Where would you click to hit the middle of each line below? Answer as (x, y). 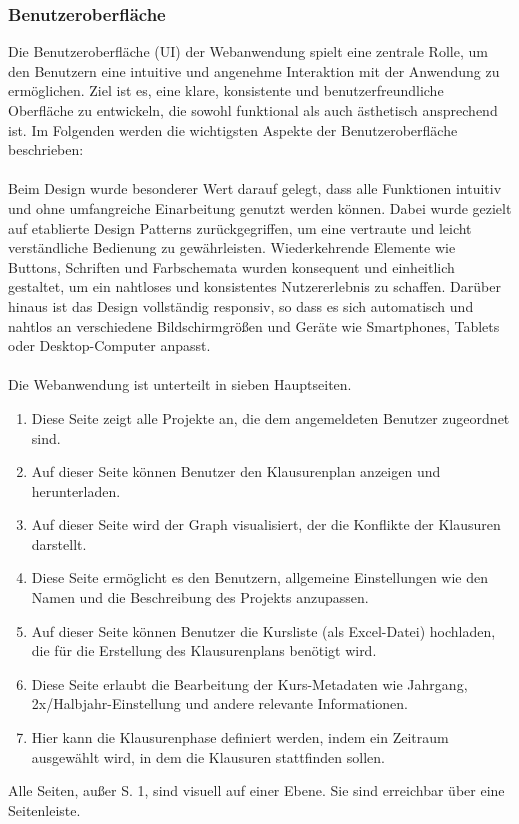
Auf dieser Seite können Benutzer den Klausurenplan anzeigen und (236, 471)
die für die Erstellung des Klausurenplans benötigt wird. (204, 650)
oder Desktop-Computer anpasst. (109, 345)
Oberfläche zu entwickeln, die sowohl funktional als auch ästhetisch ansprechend (253, 110)
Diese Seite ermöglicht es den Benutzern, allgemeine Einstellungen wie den (260, 577)
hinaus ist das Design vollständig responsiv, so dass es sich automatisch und (241, 305)
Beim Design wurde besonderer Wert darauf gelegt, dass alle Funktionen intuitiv (255, 188)
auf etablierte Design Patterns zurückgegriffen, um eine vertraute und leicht (240, 227)
